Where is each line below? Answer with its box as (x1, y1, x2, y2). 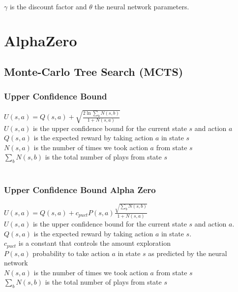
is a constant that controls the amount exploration (18, 238, 171, 248)
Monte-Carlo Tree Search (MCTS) (4, 64, 183, 79)
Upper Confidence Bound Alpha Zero (4, 183, 156, 195)
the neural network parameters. (94, 1, 189, 11)
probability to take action (32, 248, 110, 258)
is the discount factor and (9, 1, 87, 11)
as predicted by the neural (148, 248, 227, 258)
